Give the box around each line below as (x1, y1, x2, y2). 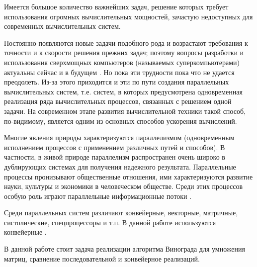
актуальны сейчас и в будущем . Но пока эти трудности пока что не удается (4, 67, 235, 77)
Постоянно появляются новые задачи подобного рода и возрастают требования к (4, 37, 248, 48)
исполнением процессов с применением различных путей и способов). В (4, 142, 225, 152)
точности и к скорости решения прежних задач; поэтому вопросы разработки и (4, 47, 244, 58)
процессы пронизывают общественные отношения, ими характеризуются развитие (4, 171, 253, 181)
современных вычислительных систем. (4, 21, 121, 31)
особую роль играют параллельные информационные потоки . (4, 190, 192, 201)
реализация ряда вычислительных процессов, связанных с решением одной (4, 96, 232, 106)
